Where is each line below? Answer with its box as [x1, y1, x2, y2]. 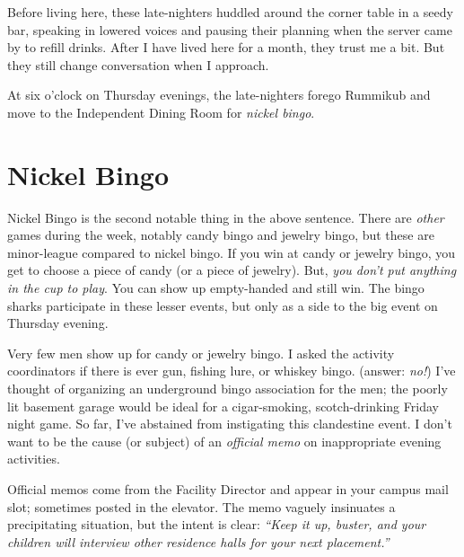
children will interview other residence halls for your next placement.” [7, 532, 390, 551]
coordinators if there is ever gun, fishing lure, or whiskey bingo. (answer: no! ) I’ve [7, 361, 456, 380]
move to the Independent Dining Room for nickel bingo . [7, 102, 315, 121]
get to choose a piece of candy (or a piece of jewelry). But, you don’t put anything [7, 261, 457, 279]
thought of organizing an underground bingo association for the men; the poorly [7, 379, 448, 398]
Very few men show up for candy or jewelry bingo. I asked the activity [7, 343, 395, 362]
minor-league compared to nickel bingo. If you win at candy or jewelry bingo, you [7, 243, 456, 261]
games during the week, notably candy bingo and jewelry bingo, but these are [7, 225, 434, 244]
